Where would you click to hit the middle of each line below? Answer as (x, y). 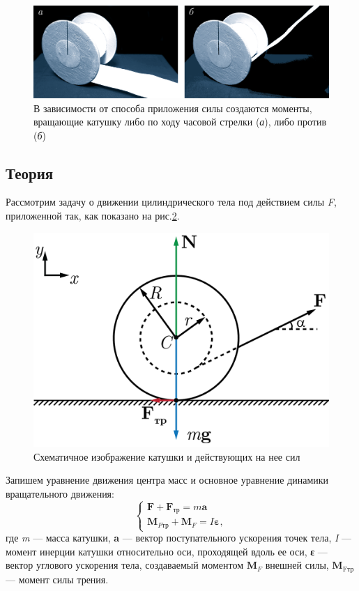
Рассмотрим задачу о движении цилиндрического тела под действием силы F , (171, 202)
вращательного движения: (60, 493)
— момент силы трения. (57, 579)
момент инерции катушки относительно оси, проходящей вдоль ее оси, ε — (167, 551)
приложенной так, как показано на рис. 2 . (93, 216)
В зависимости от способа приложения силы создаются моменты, (173, 108)
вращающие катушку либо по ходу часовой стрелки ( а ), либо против (180, 122)
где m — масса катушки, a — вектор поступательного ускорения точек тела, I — (179, 538)
